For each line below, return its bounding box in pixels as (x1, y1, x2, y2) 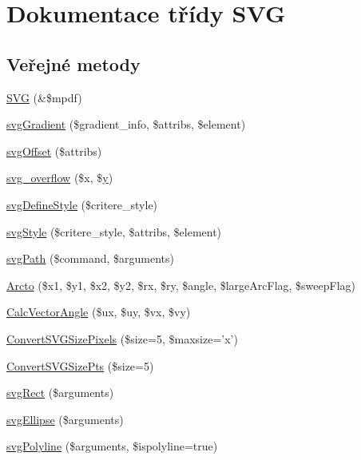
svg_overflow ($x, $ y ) (6, 169, 113, 186)
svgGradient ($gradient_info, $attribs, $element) (6, 116, 246, 133)
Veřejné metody (6, 51, 141, 76)
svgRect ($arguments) (6, 384, 114, 401)
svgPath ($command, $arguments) (6, 250, 175, 267)
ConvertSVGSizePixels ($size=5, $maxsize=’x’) (6, 330, 238, 347)
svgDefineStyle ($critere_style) (6, 196, 158, 212)
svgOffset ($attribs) (6, 142, 102, 159)
